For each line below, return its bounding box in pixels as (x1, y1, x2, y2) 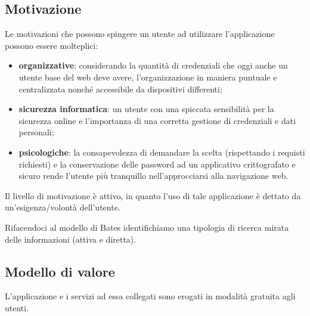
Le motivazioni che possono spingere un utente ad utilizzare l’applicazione (5, 27, 275, 40)
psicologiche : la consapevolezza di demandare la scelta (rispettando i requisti (18, 145, 305, 158)
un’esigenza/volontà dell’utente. (5, 201, 120, 213)
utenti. (5, 301, 29, 314)
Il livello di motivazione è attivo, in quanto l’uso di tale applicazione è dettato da (5, 189, 301, 202)
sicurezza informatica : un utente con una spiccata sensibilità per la (18, 103, 274, 115)
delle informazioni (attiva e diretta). (5, 233, 137, 245)
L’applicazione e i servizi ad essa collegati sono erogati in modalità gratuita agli (5, 290, 296, 302)
